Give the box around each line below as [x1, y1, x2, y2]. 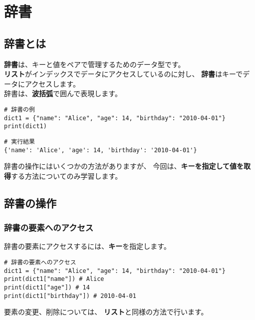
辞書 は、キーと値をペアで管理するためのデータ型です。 [4, 59, 185, 69]
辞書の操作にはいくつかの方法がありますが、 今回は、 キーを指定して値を [4, 161, 244, 171]
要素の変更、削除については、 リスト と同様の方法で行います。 [4, 306, 208, 317]
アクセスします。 [24, 78, 80, 89]
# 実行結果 [4, 138, 35, 145]
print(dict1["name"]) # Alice [4, 275, 104, 283]
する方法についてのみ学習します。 [11, 170, 122, 181]
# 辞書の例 [4, 106, 35, 113]
